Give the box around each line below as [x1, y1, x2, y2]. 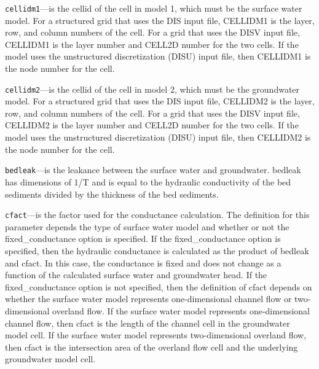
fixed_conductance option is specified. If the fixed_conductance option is [5, 232, 281, 245]
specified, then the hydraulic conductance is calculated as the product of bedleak [5, 244, 309, 257]
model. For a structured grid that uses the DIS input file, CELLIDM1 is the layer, [5, 14, 315, 26]
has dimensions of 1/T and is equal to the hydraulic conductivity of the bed [5, 175, 291, 188]
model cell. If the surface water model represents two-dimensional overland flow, [5, 328, 307, 341]
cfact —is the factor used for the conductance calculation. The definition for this [5, 208, 310, 221]
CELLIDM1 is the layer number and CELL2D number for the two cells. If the [5, 37, 299, 50]
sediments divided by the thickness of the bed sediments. [5, 187, 219, 200]
